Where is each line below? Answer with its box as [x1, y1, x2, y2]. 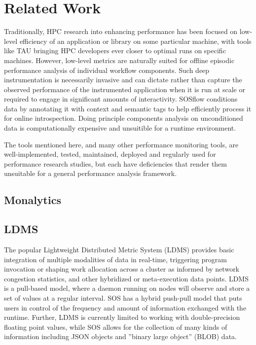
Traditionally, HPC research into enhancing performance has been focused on [4, 26, 238, 36]
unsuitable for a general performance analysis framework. [4, 168, 177, 178]
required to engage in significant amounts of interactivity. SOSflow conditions [4, 94, 238, 104]
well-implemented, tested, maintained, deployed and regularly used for [4, 149, 216, 159]
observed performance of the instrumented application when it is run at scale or [4, 84, 245, 94]
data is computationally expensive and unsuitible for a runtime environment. [4, 123, 236, 133]
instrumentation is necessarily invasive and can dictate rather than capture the [4, 74, 242, 85]
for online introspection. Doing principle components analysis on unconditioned [4, 113, 243, 123]
